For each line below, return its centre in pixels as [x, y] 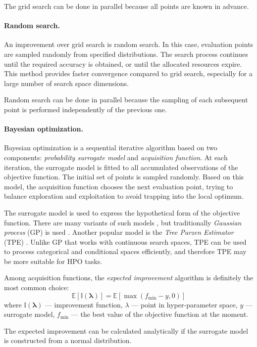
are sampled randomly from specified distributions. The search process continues [126, 54]
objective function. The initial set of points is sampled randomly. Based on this [124, 177]
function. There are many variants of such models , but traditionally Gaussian [123, 222]
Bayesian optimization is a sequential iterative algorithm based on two [111, 148]
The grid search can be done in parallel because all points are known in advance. [127, 6]
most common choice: [37, 287]
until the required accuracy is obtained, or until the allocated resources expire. [123, 64]
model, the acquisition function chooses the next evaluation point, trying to [119, 186]
